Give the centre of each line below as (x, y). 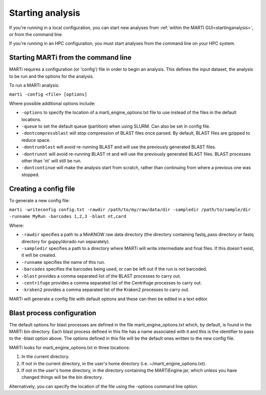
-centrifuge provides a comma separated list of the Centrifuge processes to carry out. (112, 283)
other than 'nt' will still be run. (51, 161)
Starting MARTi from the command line (70, 57)
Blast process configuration (53, 313)
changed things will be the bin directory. (62, 377)
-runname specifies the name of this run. (63, 262)
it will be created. (39, 255)
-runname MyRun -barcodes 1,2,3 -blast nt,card (68, 216)
